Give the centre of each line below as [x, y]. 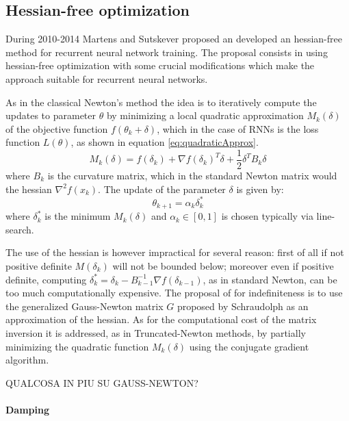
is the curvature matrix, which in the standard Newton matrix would [192, 176]
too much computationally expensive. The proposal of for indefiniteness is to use [174, 293]
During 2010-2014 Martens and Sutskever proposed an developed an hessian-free [174, 39]
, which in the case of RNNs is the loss [238, 128]
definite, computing [46, 279]
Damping [27, 409]
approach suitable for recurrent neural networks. [107, 78]
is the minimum [78, 216]
